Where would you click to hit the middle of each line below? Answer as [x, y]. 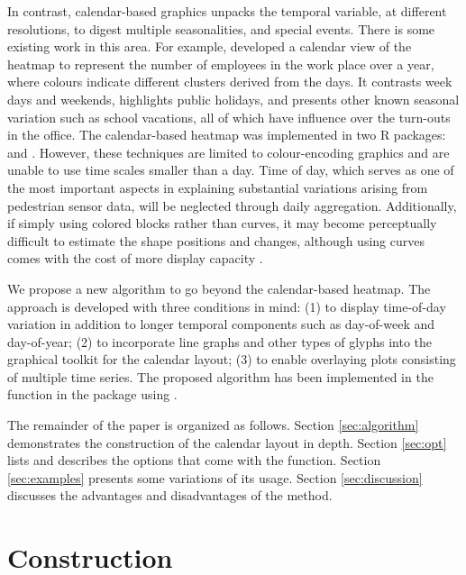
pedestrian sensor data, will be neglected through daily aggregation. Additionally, [232, 205]
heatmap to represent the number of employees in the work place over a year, [221, 64]
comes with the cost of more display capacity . [135, 258]
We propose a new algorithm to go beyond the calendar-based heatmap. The [219, 288]
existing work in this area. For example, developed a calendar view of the [210, 46]
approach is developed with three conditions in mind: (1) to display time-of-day [227, 306]
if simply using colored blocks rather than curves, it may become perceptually [222, 223]
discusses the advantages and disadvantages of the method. [170, 495]
